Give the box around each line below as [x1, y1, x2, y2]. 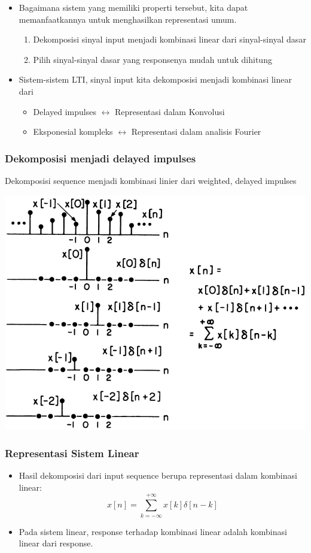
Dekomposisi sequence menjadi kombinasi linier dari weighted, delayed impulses [5, 174, 297, 186]
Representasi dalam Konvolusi [114, 105, 225, 117]
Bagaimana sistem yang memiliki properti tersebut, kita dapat [19, 1, 248, 13]
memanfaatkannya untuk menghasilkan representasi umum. [19, 13, 237, 25]
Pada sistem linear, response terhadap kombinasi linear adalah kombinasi [19, 525, 287, 537]
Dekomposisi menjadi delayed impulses [5, 150, 196, 165]
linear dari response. [19, 537, 93, 549]
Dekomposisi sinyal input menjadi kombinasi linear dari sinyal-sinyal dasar [33, 33, 306, 46]
